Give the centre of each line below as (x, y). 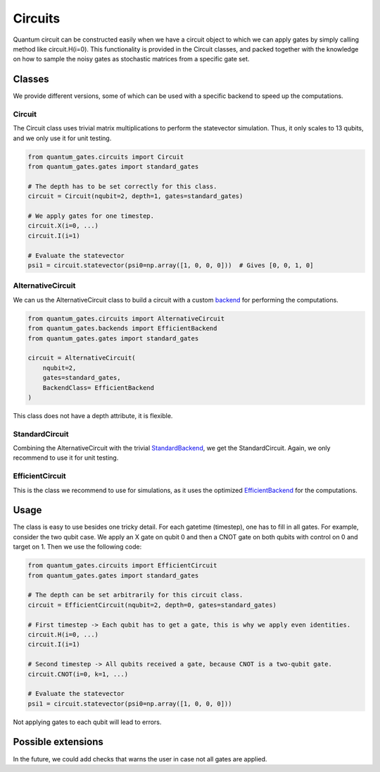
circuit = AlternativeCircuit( (82, 358)
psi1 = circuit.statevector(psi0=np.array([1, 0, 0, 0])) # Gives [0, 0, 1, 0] (171, 265)
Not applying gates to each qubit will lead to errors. (87, 722)
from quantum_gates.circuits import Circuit (106, 157)
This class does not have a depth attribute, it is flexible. (93, 415)
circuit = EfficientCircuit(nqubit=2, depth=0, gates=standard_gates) (152, 605)
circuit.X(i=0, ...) (63, 226)
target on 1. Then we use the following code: (77, 547)
